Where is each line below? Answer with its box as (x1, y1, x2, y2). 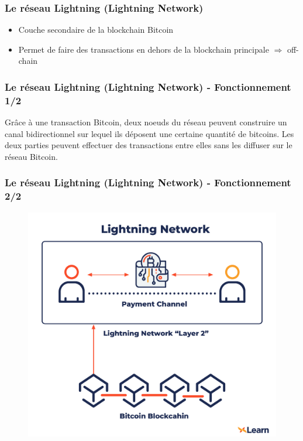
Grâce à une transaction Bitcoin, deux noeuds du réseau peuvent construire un (5, 116, 287, 128)
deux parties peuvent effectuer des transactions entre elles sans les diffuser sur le (5, 139, 292, 151)
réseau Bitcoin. (5, 150, 58, 162)
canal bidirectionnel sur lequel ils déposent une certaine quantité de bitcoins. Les (5, 127, 294, 139)
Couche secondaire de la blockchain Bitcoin (18, 23, 174, 36)
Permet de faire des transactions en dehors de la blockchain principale (18, 43, 269, 55)
